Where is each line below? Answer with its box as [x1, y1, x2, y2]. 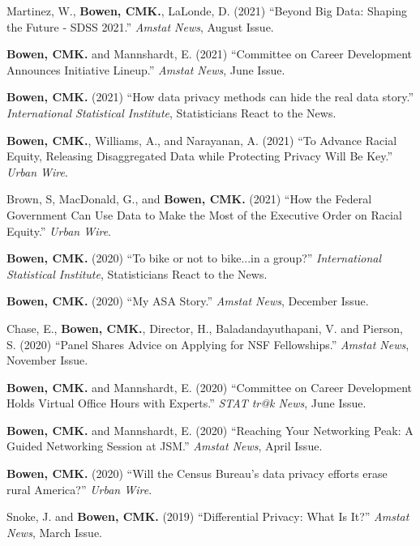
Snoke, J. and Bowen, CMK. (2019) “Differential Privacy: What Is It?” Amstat [6, 508, 409, 525]
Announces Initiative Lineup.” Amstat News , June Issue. [6, 61, 285, 78]
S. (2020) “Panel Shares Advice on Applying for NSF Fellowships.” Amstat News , [6, 335, 409, 352]
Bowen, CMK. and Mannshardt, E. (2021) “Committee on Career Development [6, 45, 412, 62]
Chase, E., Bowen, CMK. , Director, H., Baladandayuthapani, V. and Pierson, [6, 319, 403, 336]
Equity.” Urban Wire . [6, 222, 112, 239]
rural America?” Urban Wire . [6, 480, 152, 497]
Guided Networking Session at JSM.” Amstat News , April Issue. [6, 437, 323, 454]
